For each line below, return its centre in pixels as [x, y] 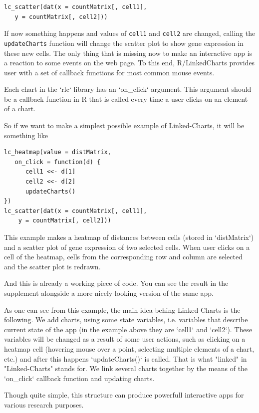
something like [26, 135]
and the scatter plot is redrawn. [52, 266]
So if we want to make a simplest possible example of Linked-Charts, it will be [124, 125]
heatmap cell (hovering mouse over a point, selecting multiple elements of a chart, [129, 348]
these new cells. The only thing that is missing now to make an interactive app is [128, 53]
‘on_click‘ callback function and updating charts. [79, 378]
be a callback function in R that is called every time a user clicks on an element [126, 99]
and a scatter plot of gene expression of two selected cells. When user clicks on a [127, 247]
